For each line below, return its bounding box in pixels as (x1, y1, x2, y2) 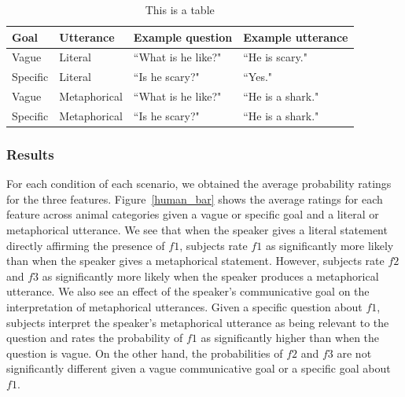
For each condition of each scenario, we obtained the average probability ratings (6, 175, 392, 192)
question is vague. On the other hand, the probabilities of (6, 344, 283, 361)
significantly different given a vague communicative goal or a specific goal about (6, 360, 391, 377)
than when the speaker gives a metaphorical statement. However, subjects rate (6, 252, 385, 269)
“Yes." (243, 68, 273, 85)
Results (6, 144, 54, 164)
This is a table (145, 2, 215, 17)
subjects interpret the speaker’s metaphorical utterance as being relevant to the (6, 314, 389, 330)
